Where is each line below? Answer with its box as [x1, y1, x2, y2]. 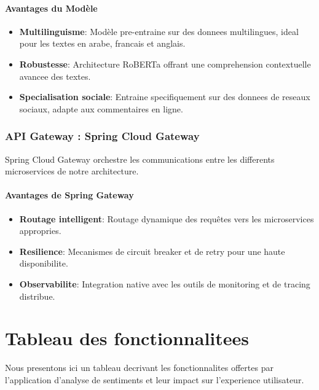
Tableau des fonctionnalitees [5, 326, 250, 351]
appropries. [19, 224, 61, 237]
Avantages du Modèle [5, 1, 98, 14]
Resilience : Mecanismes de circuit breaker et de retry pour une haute [19, 244, 285, 257]
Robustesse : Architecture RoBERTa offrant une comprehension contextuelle [19, 57, 311, 70]
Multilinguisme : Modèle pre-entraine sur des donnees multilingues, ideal [19, 25, 299, 37]
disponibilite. [19, 257, 68, 270]
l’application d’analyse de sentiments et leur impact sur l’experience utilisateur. [5, 373, 304, 386]
